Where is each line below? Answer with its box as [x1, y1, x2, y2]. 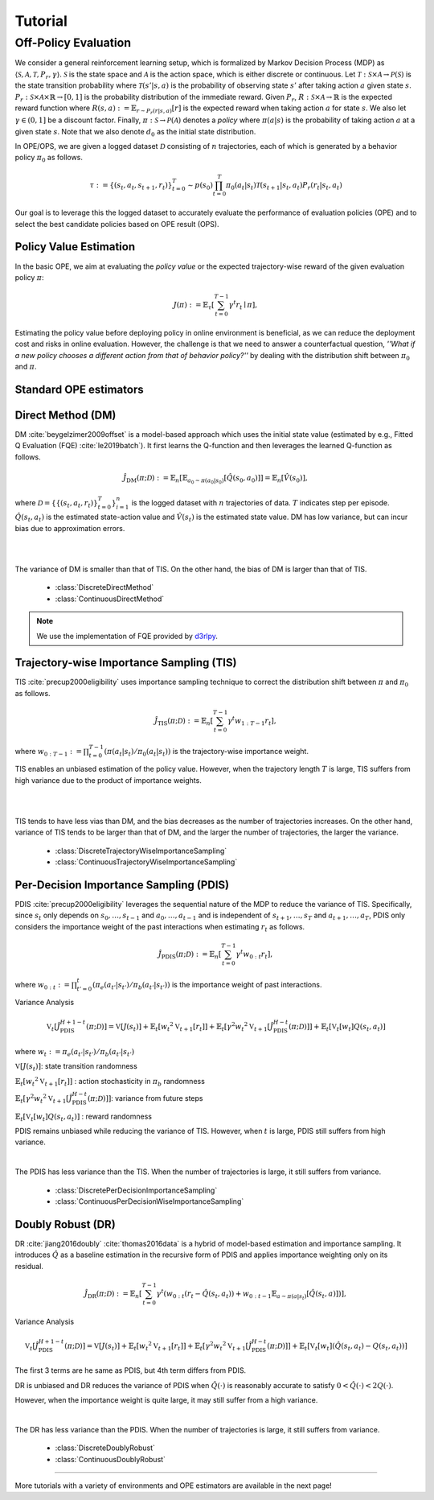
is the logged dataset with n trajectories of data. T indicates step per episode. [131, 497, 390, 507]
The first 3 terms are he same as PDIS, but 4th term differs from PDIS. [14, 1366, 247, 1375]
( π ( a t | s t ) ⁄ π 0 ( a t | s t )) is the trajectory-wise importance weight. [104, 746, 309, 758]
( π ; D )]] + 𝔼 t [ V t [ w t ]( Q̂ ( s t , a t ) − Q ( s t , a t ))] [266, 1341, 407, 1352]
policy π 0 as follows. [14, 153, 84, 164]
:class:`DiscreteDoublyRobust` [55, 1443, 156, 1453]
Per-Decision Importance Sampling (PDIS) [14, 878, 229, 892]
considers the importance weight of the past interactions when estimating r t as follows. [14, 921, 305, 933]
